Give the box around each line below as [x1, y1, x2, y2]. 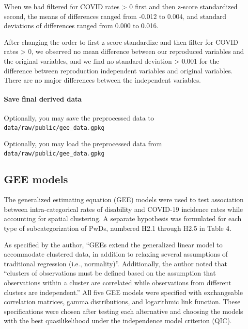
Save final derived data [4, 94, 82, 104]
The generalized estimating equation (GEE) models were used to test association [4, 194, 244, 205]
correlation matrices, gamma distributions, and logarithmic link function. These [4, 296, 241, 307]
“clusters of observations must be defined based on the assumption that [4, 268, 216, 278]
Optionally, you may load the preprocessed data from [4, 138, 162, 148]
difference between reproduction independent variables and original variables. [4, 65, 233, 75]
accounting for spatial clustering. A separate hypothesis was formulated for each [4, 213, 242, 224]
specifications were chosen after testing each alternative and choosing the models [4, 306, 243, 316]
